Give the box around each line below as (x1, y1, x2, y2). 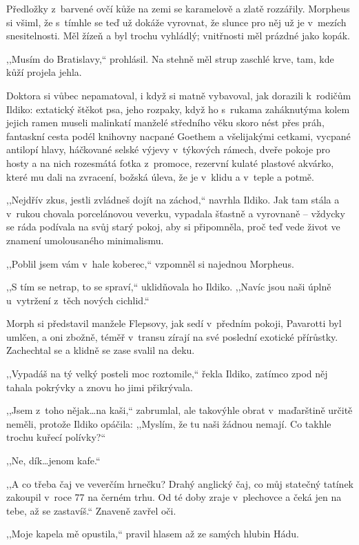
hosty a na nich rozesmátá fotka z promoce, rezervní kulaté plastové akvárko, (6, 155, 334, 170)
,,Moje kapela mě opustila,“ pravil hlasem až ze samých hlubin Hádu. (6, 526, 299, 541)
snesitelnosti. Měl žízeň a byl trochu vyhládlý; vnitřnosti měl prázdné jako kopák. (6, 28, 351, 43)
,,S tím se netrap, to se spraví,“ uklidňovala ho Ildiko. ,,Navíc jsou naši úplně (6, 279, 331, 294)
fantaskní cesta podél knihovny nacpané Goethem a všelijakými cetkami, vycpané (6, 128, 351, 143)
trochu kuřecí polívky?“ (6, 430, 105, 444)
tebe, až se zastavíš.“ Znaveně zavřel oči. (6, 503, 176, 517)
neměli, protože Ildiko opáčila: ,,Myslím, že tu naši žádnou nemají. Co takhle (6, 416, 331, 430)
